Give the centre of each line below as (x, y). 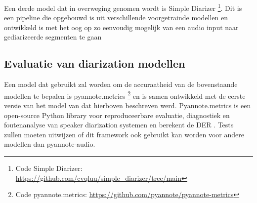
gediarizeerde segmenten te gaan (53, 37)
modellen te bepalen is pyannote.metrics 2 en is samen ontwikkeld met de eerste (125, 95)
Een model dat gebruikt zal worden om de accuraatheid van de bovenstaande (121, 84)
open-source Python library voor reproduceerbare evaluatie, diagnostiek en (117, 115)
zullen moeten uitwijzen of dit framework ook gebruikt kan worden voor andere (124, 134)
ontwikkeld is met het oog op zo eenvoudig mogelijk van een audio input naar (121, 27)
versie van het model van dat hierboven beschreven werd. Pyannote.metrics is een (128, 105)
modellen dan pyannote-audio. (50, 144)
